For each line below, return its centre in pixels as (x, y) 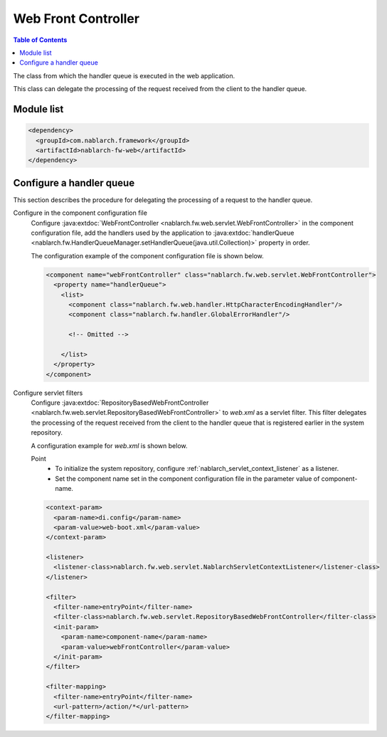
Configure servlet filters (48, 393)
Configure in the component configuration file (80, 213)
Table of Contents (40, 40)
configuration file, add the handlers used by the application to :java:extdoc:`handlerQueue (163, 233)
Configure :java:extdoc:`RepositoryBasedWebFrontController (120, 403)
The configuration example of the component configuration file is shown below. (148, 255)
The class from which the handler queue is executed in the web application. (124, 75)
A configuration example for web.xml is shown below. (109, 445)
